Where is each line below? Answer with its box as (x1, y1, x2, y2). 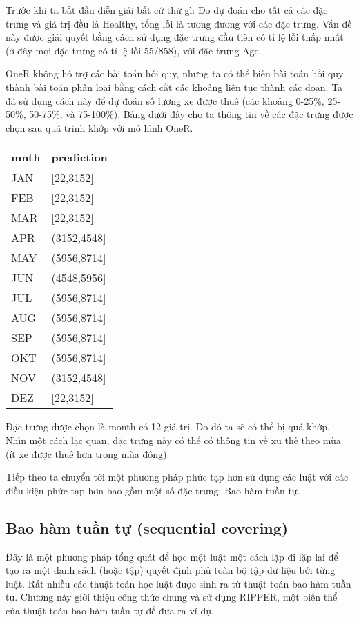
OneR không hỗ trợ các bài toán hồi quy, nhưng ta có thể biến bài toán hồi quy (6, 66, 344, 81)
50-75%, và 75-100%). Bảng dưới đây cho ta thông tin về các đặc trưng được (29, 107, 353, 121)
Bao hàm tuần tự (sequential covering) (6, 516, 289, 538)
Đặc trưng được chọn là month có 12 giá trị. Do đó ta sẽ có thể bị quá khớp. (6, 419, 330, 434)
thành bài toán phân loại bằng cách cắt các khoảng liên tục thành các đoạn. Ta (6, 79, 343, 94)
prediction (51, 149, 108, 165)
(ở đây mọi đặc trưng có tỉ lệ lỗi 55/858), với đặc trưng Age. (6, 43, 262, 57)
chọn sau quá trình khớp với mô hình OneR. (6, 120, 193, 134)
